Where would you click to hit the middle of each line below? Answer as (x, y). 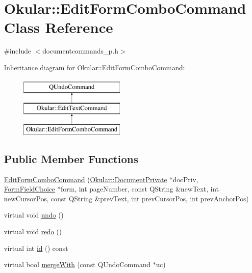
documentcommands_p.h (80, 51)
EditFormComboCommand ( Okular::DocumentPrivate (86, 179)
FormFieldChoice (30, 189)
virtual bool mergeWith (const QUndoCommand (77, 264)
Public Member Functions (71, 158)
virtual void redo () (33, 232)
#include (18, 51)
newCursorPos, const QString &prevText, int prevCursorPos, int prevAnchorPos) (126, 198)
